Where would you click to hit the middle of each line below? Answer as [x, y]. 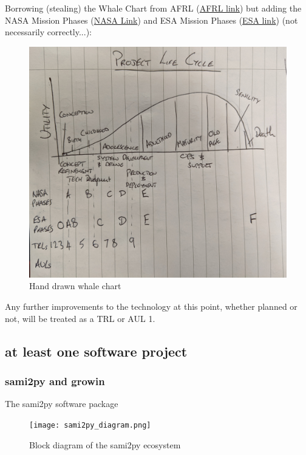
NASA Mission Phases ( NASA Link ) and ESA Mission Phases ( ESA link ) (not [151, 20]
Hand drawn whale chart [75, 286]
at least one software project [96, 351]
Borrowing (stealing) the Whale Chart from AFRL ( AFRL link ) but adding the [153, 8]
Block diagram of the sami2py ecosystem [105, 444]
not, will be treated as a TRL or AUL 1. [80, 318]
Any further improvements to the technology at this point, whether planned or [151, 306]
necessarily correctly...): [48, 32]
